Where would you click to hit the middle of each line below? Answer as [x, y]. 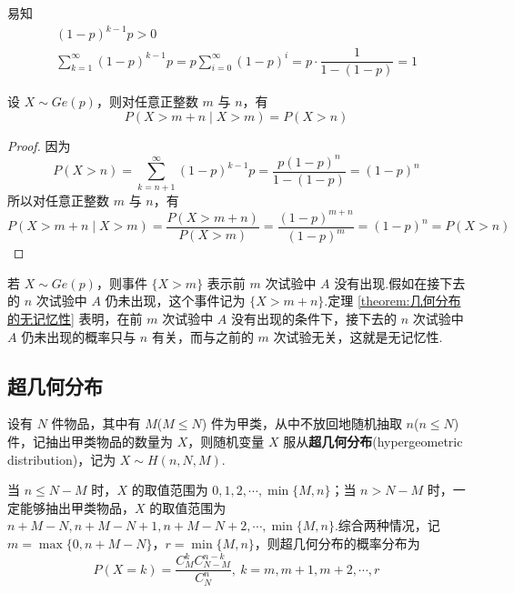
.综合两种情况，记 [387, 525]
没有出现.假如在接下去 [400, 282]
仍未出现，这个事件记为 [175, 301]
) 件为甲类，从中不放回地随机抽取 [302, 423]
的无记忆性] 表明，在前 [75, 318]
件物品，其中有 [96, 423]
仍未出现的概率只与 [79, 336]
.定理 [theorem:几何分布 [393, 301]
